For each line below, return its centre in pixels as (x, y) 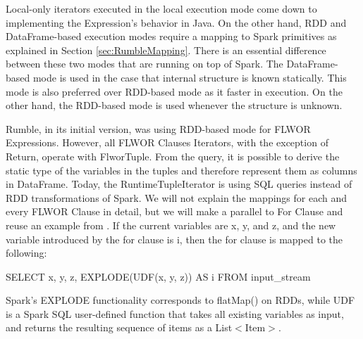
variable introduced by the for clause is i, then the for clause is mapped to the (174, 239)
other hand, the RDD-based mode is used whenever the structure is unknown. (174, 105)
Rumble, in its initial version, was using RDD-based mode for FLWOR (158, 128)
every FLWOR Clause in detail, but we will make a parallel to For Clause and (174, 211)
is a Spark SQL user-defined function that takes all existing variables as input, (175, 313)
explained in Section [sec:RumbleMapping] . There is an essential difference (166, 50)
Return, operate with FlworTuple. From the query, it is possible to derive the (173, 156)
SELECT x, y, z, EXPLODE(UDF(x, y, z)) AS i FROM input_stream (158, 276)
